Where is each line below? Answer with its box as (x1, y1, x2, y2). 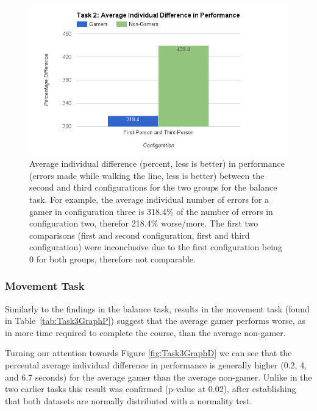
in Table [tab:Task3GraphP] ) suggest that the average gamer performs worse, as (5, 314, 305, 327)
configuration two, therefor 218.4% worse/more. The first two (29, 217, 258, 230)
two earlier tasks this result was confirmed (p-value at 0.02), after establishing (5, 382, 296, 395)
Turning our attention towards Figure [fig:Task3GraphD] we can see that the (5, 346, 292, 359)
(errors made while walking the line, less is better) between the (29, 169, 265, 181)
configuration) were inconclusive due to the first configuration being (29, 241, 282, 253)
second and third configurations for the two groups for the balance (29, 181, 277, 194)
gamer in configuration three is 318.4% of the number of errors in (29, 205, 273, 217)
